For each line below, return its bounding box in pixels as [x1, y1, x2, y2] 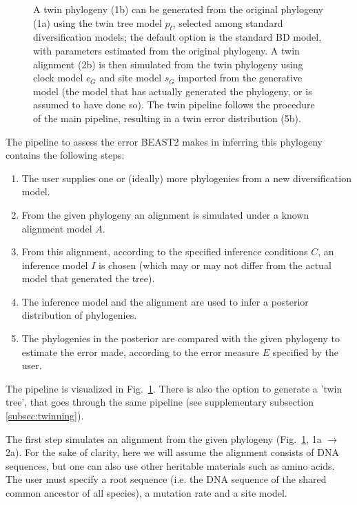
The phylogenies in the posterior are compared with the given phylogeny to [21, 331, 340, 346]
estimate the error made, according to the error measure [21, 344, 259, 359]
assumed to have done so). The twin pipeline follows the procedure [33, 97, 315, 112]
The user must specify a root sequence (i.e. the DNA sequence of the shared [6, 472, 327, 486]
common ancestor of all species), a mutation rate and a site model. [6, 486, 287, 500]
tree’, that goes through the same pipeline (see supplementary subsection [6, 395, 314, 409]
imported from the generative [178, 70, 303, 85]
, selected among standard [172, 15, 283, 30]
